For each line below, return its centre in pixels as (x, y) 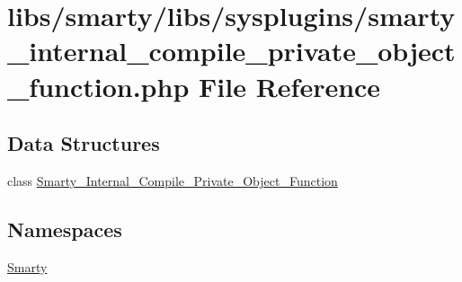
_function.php (98, 86)
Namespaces (65, 229)
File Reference (290, 86)
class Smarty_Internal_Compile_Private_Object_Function (173, 180)
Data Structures (84, 143)
